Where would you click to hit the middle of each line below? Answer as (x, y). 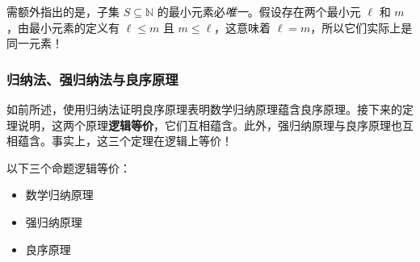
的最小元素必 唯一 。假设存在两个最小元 (259, 11)
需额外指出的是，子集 (63, 11)
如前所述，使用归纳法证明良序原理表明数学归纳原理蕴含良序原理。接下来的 (204, 109)
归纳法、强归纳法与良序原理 (92, 79)
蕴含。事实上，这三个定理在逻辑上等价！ (125, 141)
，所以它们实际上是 (361, 27)
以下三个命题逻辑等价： (69, 167)
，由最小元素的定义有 (63, 27)
